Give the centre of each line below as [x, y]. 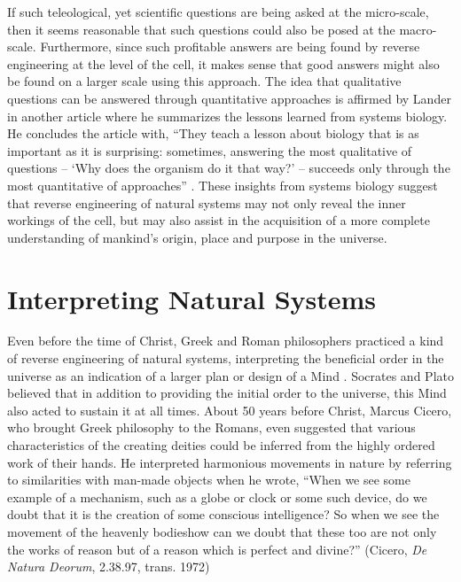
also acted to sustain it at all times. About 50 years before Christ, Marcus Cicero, [230, 410]
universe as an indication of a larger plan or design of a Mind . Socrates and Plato [230, 375]
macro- [418, 29]
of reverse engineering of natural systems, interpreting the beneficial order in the [226, 358]
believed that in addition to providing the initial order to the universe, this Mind [227, 393]
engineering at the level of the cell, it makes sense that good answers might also [223, 63]
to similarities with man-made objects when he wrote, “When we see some [209, 480]
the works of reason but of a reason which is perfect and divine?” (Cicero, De [217, 549]
